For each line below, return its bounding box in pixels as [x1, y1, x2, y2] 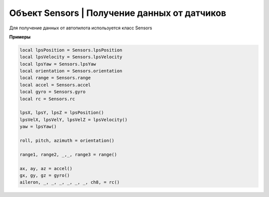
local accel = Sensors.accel [19, 82, 91, 88]
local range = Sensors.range [19, 75, 91, 81]
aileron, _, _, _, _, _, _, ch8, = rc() [19, 180, 120, 185]
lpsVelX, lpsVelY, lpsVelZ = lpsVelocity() [19, 117, 128, 122]
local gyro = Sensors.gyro [19, 89, 86, 95]
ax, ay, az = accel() [19, 166, 73, 171]
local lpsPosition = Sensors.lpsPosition [19, 47, 123, 53]
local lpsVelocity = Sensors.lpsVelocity [19, 54, 123, 60]
